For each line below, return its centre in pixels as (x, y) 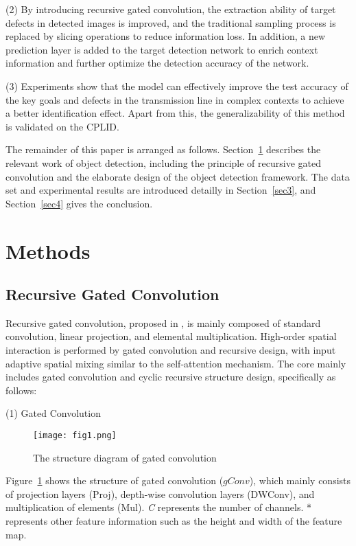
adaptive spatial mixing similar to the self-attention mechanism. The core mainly (176, 363)
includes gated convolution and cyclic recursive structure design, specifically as (171, 377)
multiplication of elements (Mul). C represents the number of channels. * (159, 507)
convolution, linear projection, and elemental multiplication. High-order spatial (171, 336)
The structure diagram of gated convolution (125, 457)
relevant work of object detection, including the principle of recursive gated (163, 162)
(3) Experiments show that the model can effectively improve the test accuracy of (177, 86)
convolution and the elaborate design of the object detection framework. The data (178, 176)
